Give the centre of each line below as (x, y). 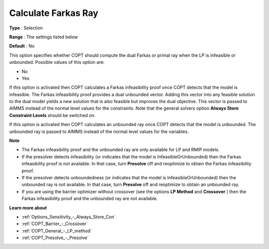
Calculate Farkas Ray (54, 13)
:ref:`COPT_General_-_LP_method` (57, 231)
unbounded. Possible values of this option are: (57, 62)
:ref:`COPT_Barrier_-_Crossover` (55, 224)
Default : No (22, 46)
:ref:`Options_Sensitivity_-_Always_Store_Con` (68, 217)
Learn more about (28, 208)
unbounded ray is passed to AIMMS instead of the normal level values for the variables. (99, 131)
